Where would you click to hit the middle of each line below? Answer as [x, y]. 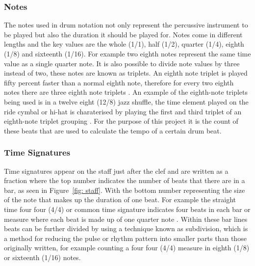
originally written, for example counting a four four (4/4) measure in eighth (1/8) [127, 248]
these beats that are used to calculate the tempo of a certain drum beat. [113, 130]
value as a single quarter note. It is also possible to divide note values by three [122, 63]
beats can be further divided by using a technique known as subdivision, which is [126, 228]
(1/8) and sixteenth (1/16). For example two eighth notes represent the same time [127, 53]
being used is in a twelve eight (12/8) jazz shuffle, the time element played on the [126, 101]
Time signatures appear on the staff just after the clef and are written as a [116, 171]
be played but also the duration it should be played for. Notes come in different [123, 34]
